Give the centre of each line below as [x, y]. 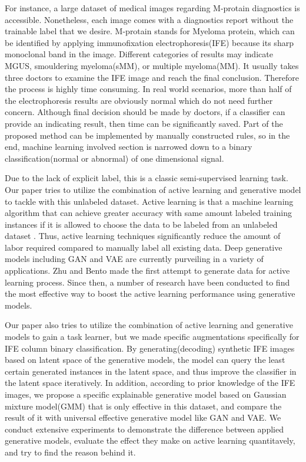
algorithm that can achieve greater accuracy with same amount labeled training [148, 213]
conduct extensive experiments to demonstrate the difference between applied [144, 429]
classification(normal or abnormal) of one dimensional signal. [114, 158]
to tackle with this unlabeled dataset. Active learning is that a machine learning [149, 201]
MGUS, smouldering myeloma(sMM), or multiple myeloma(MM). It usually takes [152, 65]
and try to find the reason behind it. [70, 452]
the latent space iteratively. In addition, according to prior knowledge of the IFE [150, 383]
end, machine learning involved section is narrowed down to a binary [129, 147]
